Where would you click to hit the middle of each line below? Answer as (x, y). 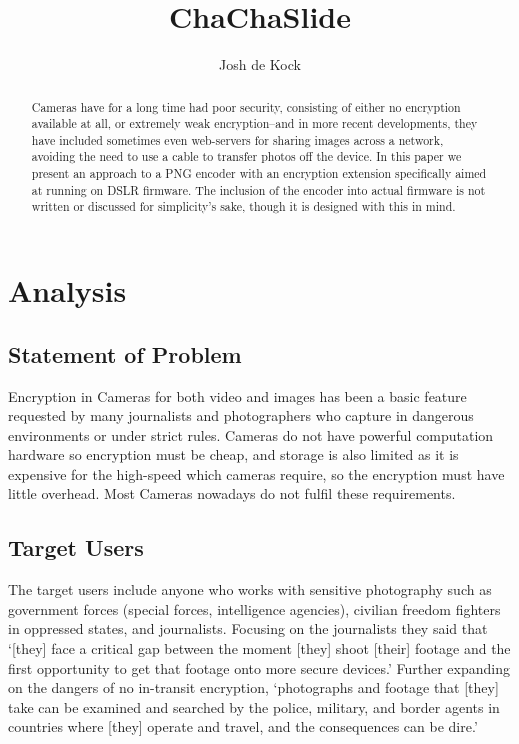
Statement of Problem (125, 353)
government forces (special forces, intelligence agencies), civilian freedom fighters (254, 608)
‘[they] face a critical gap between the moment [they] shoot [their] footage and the (259, 648)
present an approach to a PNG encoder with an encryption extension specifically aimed (259, 173)
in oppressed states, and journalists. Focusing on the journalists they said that (248, 628)
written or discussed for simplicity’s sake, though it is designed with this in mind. (243, 206)
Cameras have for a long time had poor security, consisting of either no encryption (246, 106)
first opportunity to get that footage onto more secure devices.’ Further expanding (259, 667)
